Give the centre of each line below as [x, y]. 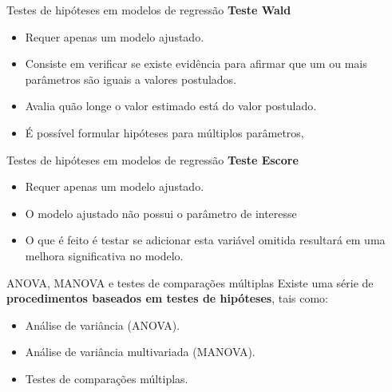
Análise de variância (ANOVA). [103, 325]
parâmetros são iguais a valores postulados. [131, 79]
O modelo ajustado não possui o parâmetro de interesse [161, 213]
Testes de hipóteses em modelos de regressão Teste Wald [149, 10]
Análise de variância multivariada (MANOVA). [140, 352]
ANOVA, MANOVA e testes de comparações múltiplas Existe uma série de [190, 282]
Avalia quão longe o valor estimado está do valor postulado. [171, 106]
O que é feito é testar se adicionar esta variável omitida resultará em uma [205, 240]
